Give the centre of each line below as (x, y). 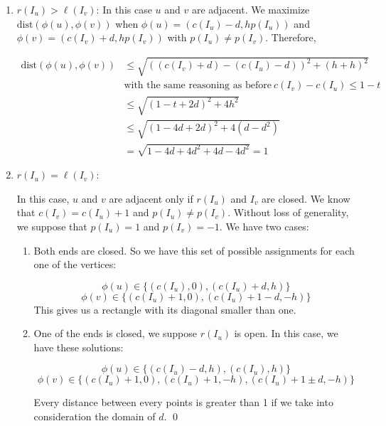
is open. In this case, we (286, 333)
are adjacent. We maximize (251, 9)
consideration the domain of (95, 416)
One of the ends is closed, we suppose (115, 333)
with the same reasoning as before (198, 86)
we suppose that (52, 226)
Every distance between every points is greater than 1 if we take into (183, 402)
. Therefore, (291, 37)
